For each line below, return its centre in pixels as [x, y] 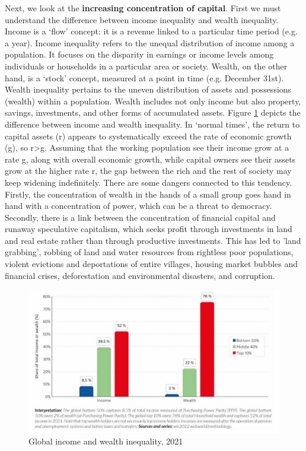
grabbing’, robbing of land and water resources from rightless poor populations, [149, 252]
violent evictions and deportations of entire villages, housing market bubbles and [152, 264]
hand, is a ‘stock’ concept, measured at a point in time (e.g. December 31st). [144, 77]
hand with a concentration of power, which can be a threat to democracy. [138, 206]
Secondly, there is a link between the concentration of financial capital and [140, 217]
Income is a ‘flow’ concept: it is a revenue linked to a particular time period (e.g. [151, 31]
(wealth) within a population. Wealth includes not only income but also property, [153, 101]
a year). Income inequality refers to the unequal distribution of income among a [150, 42]
